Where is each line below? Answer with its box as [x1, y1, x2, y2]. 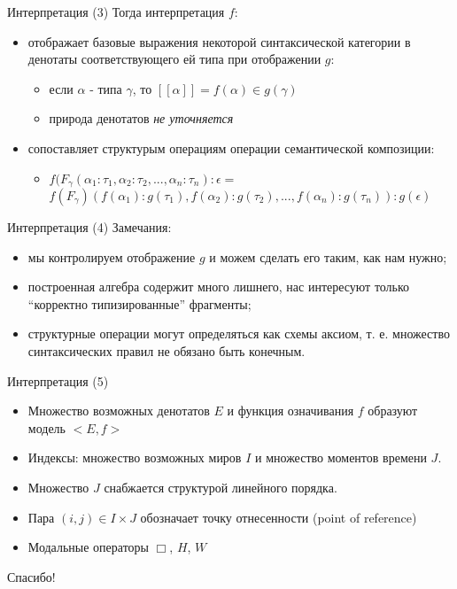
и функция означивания [227, 401, 354, 420]
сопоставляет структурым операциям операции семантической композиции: [27, 138, 435, 157]
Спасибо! [7, 567, 56, 585]
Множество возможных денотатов [27, 401, 210, 420]
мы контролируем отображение [27, 247, 196, 266]
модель [27, 418, 66, 437]
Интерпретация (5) [7, 371, 109, 390]
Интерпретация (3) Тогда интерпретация [7, 3, 225, 20]
